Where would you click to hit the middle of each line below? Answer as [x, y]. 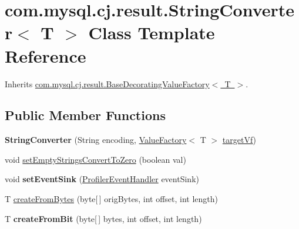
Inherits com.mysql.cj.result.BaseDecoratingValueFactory [107, 83]
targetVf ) [239, 140]
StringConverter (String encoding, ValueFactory [96, 140]
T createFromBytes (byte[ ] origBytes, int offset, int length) [111, 199]
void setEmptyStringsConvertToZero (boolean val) [95, 159]
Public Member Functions [85, 115]
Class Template [152, 33]
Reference [46, 55]
